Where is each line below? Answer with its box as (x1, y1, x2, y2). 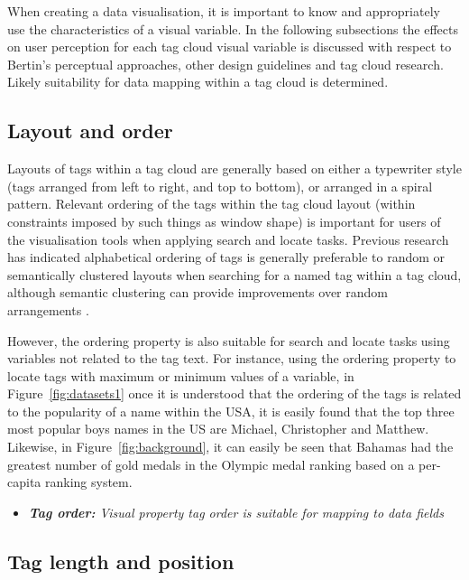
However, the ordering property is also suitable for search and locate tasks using (7, 331, 450, 350)
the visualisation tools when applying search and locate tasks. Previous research (7, 229, 449, 248)
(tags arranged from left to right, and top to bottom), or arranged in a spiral (7, 176, 433, 195)
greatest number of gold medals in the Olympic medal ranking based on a (7, 454, 415, 473)
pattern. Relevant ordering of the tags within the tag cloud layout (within (7, 194, 416, 213)
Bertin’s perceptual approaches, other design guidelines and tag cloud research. (7, 54, 444, 73)
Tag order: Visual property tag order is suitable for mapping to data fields (28, 502, 444, 521)
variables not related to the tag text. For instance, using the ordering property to (7, 349, 456, 368)
